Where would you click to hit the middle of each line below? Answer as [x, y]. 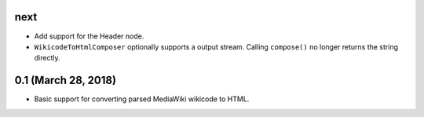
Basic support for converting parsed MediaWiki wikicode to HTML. [142, 99]
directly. [47, 58]
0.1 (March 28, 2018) [66, 80]
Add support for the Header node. [89, 36]
